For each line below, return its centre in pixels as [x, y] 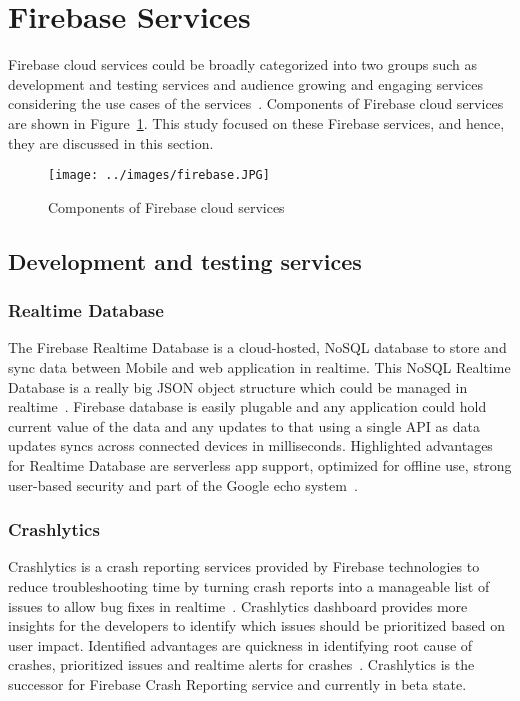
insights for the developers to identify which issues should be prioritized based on [257, 625]
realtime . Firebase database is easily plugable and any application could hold [247, 406]
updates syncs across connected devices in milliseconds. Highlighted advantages [250, 445]
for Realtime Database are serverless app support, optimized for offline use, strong [260, 464]
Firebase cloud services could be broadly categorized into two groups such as [243, 64]
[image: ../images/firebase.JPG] [159, 175]
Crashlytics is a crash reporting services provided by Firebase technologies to [244, 566]
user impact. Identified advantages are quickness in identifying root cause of [240, 644]
